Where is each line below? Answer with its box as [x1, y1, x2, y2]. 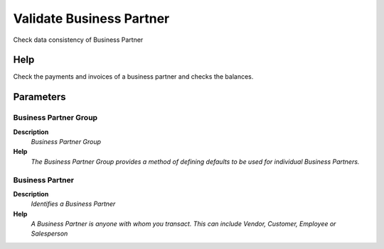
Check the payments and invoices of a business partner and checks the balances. [13, 72, 254, 81]
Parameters [13, 91, 66, 103]
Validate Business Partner [13, 11, 170, 26]
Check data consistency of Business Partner [13, 35, 144, 44]
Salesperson [31, 229, 68, 238]
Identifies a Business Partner [31, 199, 116, 209]
